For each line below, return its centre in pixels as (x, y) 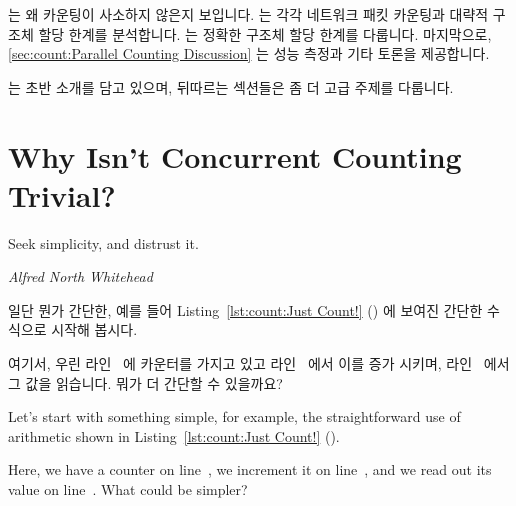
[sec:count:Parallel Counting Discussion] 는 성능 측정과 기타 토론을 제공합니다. (249, 53)
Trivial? (62, 194)
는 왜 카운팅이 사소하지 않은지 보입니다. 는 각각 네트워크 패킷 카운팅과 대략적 (248, 14)
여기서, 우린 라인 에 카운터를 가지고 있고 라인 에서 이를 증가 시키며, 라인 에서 (259, 363)
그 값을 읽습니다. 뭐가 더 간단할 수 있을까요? (145, 382)
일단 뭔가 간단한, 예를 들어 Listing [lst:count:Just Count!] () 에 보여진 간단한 (245, 309)
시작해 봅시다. (94, 329)
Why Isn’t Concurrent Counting (235, 155)
